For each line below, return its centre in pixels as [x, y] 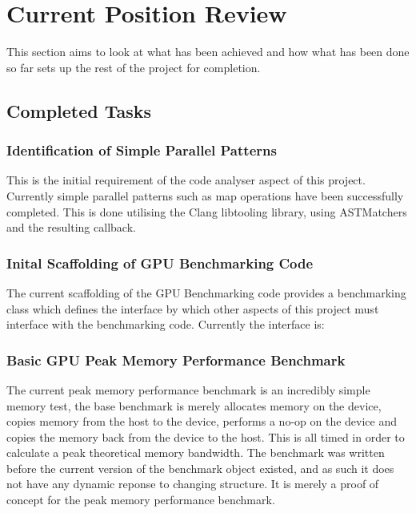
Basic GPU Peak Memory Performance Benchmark [176, 360]
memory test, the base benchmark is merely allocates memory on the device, [194, 405]
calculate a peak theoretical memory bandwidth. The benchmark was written [196, 452]
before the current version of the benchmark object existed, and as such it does [200, 468]
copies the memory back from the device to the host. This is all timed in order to [206, 436]
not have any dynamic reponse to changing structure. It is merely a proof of [193, 484]
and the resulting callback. [71, 227]
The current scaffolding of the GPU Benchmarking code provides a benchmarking [206, 292]
